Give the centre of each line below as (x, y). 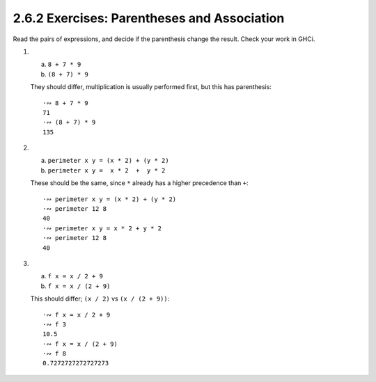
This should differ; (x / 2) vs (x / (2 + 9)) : (100, 299)
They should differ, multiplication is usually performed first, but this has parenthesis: (151, 87)
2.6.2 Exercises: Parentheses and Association (149, 18)
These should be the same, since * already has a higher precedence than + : (139, 183)
